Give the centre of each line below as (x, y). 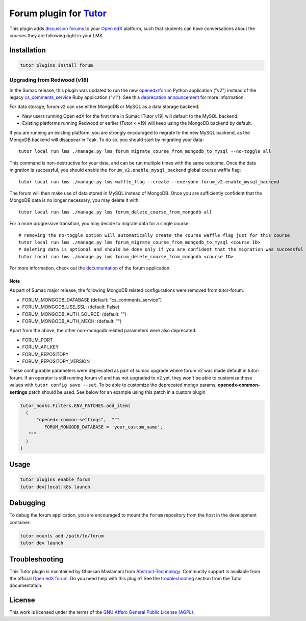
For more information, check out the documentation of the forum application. (90, 268)
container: (20, 522)
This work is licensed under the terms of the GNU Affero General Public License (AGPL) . (102, 612)
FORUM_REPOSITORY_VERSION (56, 361)
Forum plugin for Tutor (58, 13)
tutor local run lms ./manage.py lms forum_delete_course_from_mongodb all (115, 212)
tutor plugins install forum (57, 65)
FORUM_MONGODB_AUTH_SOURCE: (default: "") (74, 314)
